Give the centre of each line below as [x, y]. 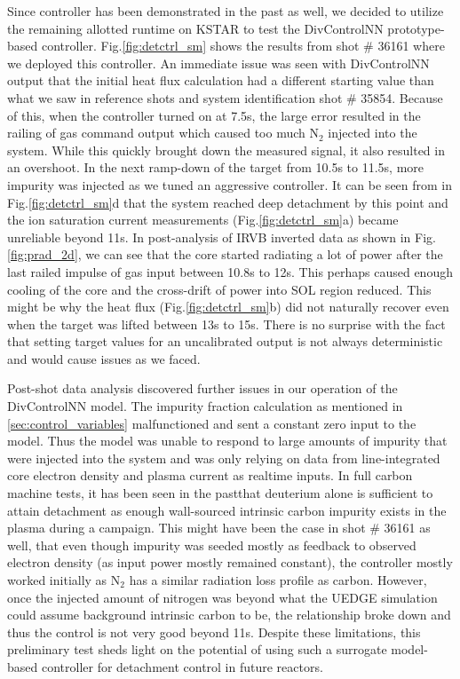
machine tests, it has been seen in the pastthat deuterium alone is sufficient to [220, 493]
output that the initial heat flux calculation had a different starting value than [221, 80]
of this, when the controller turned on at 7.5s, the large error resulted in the [214, 115]
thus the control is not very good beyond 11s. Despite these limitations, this [214, 632]
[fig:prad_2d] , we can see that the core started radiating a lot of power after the [225, 254]
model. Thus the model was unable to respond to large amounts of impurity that [227, 441]
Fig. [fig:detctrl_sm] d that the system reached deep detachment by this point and [228, 202]
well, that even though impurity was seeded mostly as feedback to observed [212, 545]
